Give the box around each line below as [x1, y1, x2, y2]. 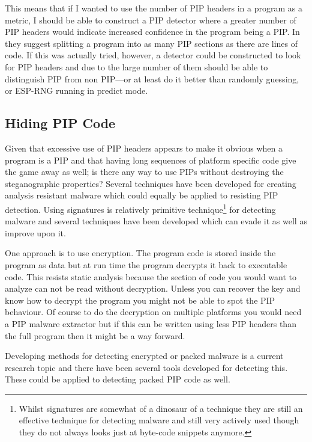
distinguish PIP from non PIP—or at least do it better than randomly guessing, [5, 72, 299, 85]
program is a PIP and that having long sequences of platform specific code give [5, 153, 296, 166]
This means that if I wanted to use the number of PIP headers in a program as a [5, 2, 302, 14]
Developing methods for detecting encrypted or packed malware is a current [5, 349, 284, 362]
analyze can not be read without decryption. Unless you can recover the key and [5, 282, 301, 295]
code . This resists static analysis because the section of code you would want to [5, 270, 296, 283]
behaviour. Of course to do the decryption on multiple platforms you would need [5, 305, 302, 318]
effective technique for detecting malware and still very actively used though [19, 414, 299, 426]
